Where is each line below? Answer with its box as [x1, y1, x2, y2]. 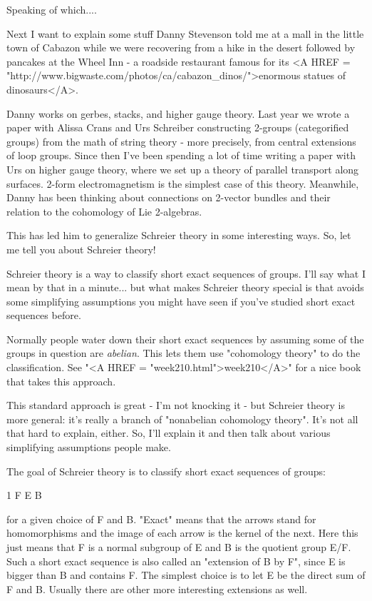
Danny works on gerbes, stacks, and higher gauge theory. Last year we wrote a [6, 106, 350, 121]
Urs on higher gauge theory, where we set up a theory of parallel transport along [6, 161, 359, 176]
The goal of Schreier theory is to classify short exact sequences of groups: [6, 463, 326, 478]
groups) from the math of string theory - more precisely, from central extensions [6, 133, 356, 148]
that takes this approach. [6, 373, 116, 388]
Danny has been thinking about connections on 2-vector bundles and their [6, 190, 331, 205]
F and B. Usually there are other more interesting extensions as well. [6, 581, 308, 596]
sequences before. [6, 308, 81, 323]
